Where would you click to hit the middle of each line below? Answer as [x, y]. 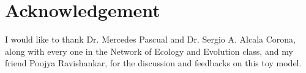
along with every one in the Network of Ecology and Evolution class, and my [149, 51]
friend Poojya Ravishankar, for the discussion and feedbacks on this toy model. [153, 63]
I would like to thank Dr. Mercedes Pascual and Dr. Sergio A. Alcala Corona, [150, 39]
